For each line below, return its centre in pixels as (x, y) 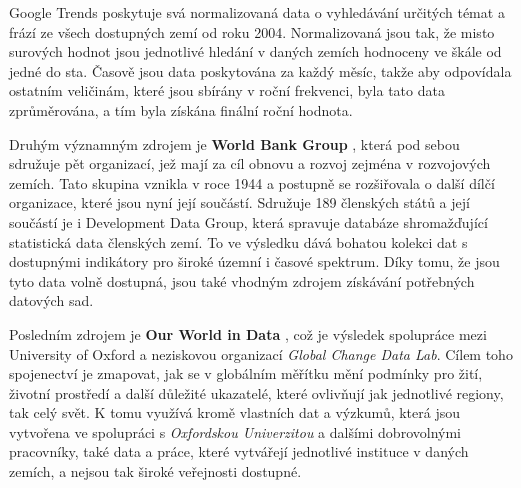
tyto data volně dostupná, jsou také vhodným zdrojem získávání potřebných (242, 280)
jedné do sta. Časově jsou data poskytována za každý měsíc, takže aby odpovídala (260, 70)
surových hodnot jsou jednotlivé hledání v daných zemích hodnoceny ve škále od (255, 51)
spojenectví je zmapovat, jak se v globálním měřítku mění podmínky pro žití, (246, 373)
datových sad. (51, 300)
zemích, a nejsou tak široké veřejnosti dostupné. (155, 471)
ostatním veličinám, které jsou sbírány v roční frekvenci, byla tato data (227, 90)
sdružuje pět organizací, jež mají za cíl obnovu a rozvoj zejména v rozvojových (250, 163)
